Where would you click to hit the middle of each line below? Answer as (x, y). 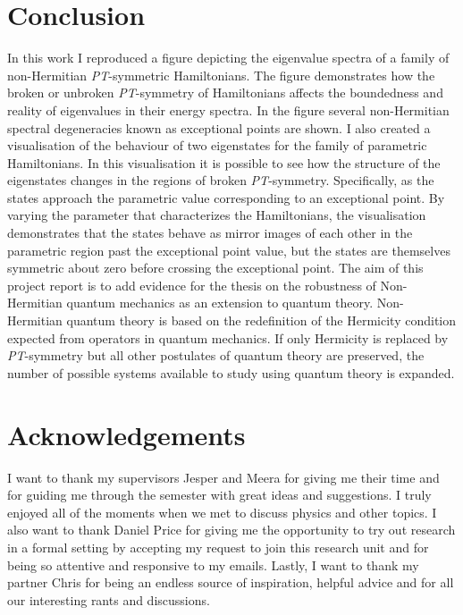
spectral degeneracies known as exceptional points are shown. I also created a (219, 127)
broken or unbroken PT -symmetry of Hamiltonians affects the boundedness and (225, 93)
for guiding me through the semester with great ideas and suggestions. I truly (219, 495)
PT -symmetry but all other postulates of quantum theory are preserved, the (216, 355)
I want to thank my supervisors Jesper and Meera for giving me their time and (223, 477)
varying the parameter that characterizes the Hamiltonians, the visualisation (217, 215)
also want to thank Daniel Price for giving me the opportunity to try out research (231, 530)
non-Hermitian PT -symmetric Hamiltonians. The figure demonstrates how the (221, 75)
